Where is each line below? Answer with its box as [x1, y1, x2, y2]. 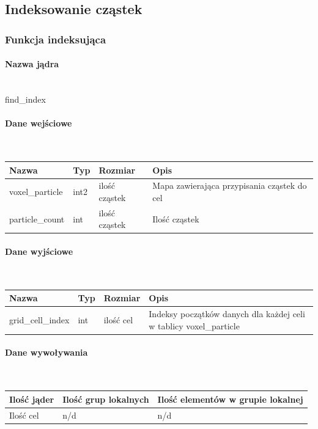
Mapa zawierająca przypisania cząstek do [152, 179, 307, 192]
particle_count [9, 212, 65, 225]
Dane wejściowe [5, 117, 72, 130]
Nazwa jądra [5, 57, 59, 70]
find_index [5, 93, 46, 106]
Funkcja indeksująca [5, 31, 106, 46]
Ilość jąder [9, 392, 54, 405]
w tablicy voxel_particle [149, 319, 240, 332]
